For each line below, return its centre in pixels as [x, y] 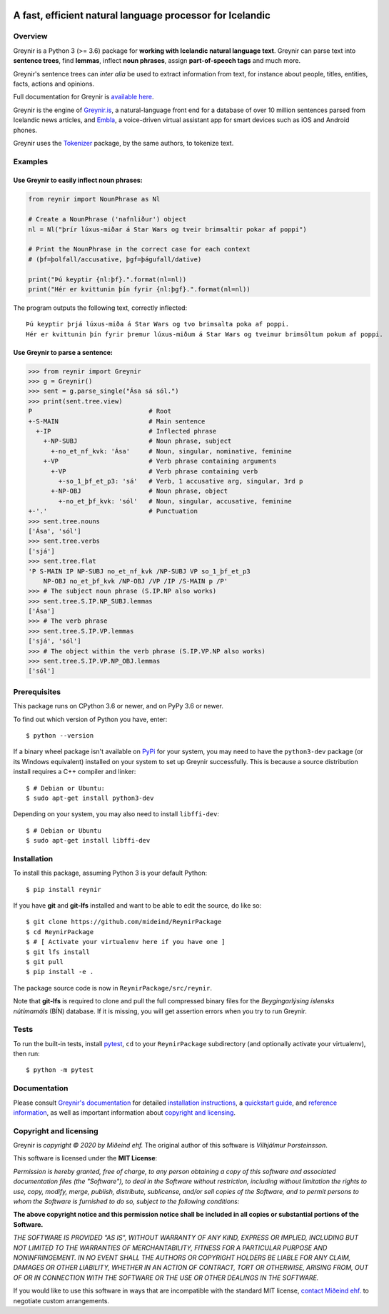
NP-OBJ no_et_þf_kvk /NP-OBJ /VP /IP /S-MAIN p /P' [136, 581]
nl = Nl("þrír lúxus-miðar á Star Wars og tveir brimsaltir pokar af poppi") [167, 229]
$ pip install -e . [60, 972]
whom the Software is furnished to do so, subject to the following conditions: [126, 1202]
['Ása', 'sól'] [55, 531]
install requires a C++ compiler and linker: [75, 772]
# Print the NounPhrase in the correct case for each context [139, 249]
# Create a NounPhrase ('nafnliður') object [107, 219]
